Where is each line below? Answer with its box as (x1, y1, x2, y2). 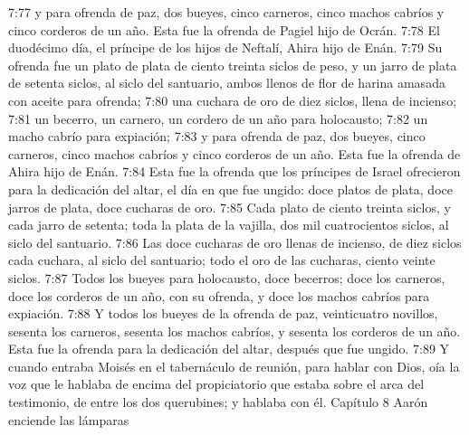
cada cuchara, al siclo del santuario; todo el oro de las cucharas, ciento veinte (8, 251, 435, 270)
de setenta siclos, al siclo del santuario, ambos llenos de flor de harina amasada (8, 73, 445, 92)
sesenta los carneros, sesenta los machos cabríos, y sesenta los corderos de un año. (8, 321, 461, 340)
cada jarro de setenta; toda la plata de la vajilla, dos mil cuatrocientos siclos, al (8, 215, 449, 234)
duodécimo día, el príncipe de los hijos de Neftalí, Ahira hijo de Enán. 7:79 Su (8, 38, 443, 57)
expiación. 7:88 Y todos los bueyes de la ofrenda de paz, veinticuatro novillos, (8, 304, 438, 323)
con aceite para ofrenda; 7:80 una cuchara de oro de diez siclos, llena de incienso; (8, 90, 457, 109)
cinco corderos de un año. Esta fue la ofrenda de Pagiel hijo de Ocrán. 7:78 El (8, 20, 440, 39)
